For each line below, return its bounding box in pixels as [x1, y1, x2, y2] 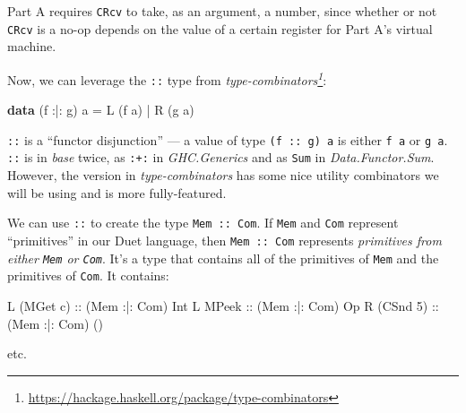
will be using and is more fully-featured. [7, 183, 227, 202]
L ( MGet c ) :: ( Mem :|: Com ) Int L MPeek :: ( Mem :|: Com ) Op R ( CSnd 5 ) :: [7, 296, 439, 314]
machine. [7, 37, 56, 56]
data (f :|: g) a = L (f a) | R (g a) [7, 100, 194, 119]
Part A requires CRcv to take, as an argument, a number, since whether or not [7, 2, 437, 20]
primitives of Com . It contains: [7, 266, 169, 285]
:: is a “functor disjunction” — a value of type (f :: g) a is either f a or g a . [7, 130, 448, 149]
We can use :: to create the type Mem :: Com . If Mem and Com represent [7, 213, 399, 232]
